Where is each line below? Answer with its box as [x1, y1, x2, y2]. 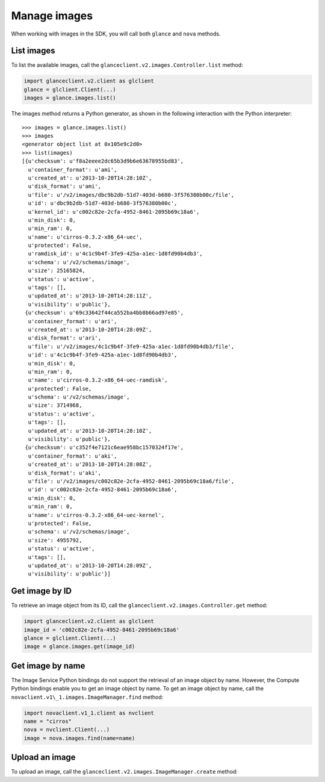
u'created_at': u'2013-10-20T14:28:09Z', [28, 326, 152, 333]
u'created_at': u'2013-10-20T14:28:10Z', [28, 175, 152, 181]
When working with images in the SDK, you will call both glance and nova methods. [11, 30, 221, 37]
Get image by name [11, 660, 85, 671]
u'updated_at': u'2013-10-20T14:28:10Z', [28, 427, 152, 434]
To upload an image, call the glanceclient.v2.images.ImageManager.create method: [11, 768, 238, 775]
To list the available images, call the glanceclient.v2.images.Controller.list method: [11, 61, 243, 69]
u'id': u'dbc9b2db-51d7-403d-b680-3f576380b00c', [28, 200, 178, 207]
